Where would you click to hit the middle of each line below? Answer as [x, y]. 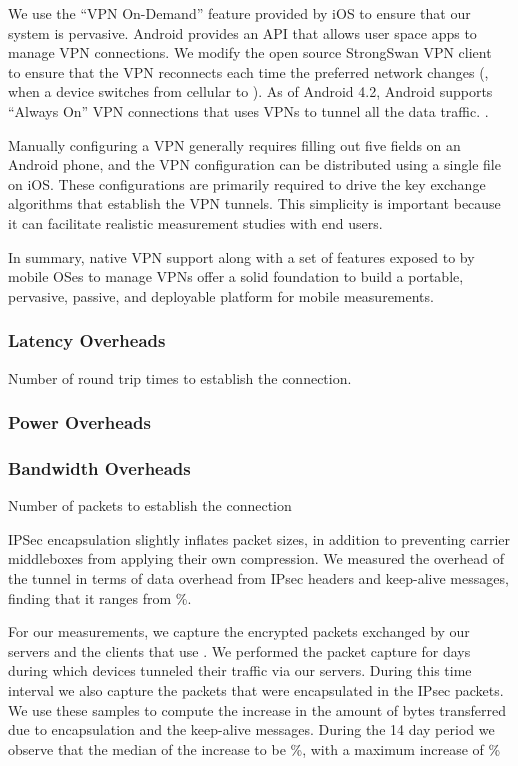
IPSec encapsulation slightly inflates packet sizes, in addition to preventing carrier [259, 538]
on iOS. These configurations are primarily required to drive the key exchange [247, 183]
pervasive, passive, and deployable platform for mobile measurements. [221, 295]
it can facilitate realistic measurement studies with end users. [195, 222]
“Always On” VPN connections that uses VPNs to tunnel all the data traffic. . [248, 110]
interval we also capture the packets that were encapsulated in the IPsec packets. [256, 689]
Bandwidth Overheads [99, 467]
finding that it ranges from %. [100, 597]
